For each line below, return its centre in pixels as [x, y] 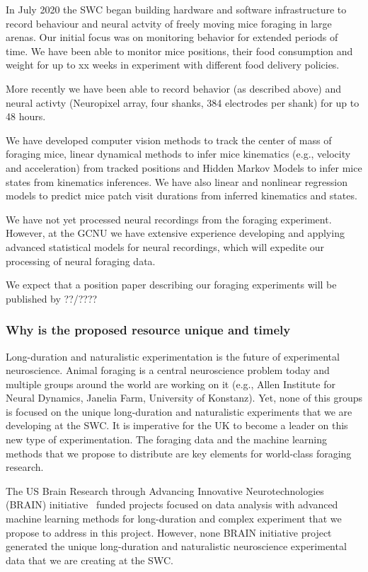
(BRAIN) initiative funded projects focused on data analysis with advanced [172, 504]
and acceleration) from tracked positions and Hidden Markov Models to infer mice [184, 167]
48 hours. [26, 116]
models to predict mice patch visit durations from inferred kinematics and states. [182, 195]
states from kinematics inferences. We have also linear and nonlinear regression [177, 181]
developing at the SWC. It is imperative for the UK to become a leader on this [177, 425]
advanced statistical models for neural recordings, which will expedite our [165, 246]
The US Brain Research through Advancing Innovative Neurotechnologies [165, 490]
